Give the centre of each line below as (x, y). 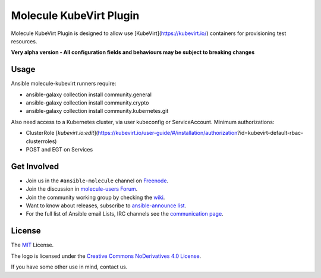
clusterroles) (41, 141)
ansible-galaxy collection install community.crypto (87, 103)
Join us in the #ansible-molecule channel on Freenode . (97, 181)
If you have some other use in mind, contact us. (69, 267)
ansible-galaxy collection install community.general (89, 94)
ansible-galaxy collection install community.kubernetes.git (97, 111)
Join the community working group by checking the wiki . (95, 197)
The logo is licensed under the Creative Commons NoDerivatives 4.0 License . (106, 256)
